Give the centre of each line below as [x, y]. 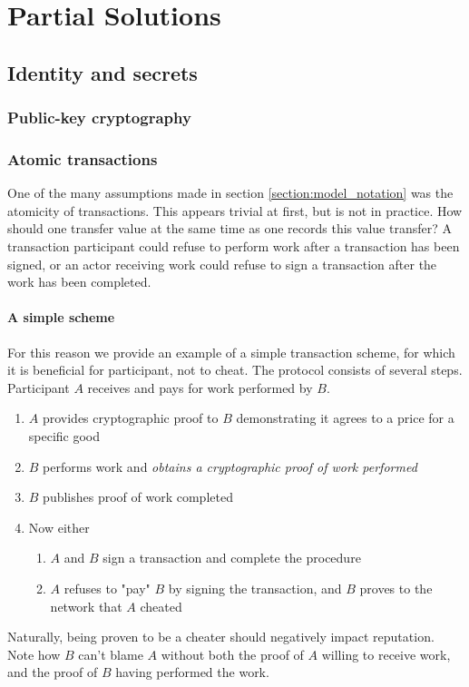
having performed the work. [192, 672]
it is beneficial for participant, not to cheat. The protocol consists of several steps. [235, 370]
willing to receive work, [386, 654]
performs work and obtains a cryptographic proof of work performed [230, 466]
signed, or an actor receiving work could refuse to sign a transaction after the [222, 264]
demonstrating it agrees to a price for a [345, 418]
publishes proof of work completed [138, 497]
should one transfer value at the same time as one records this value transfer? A [230, 228]
